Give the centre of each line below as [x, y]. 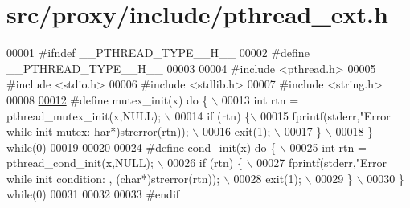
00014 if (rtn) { [213, 115]
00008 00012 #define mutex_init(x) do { [107, 99]
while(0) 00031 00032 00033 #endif [93, 194]
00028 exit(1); [267, 178]
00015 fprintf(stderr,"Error [325, 115]
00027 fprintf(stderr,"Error [322, 163]
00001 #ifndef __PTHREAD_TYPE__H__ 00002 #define [158, 53]
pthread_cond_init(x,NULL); [80, 163]
